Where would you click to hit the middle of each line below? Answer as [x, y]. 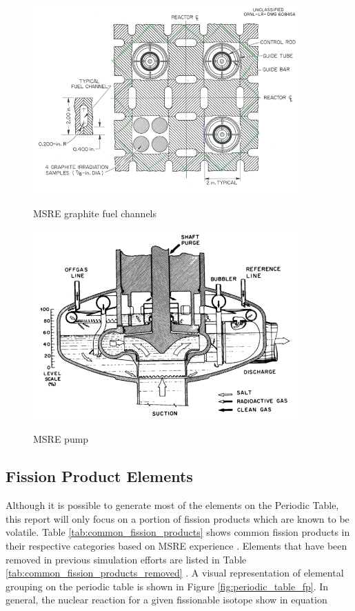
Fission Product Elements [99, 476]
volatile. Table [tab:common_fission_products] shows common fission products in [178, 532]
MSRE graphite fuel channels [95, 213]
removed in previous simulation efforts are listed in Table [126, 559]
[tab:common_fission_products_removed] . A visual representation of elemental [175, 573]
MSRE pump [61, 439]
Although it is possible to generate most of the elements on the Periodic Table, [172, 505]
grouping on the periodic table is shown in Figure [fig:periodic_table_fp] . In [167, 586]
